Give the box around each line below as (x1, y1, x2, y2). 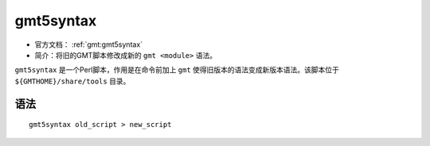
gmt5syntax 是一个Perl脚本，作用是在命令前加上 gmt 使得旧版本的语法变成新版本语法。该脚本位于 (14, 65, 340, 75)
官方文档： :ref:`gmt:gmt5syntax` (34, 40, 143, 49)
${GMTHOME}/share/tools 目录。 (14, 76, 131, 86)
